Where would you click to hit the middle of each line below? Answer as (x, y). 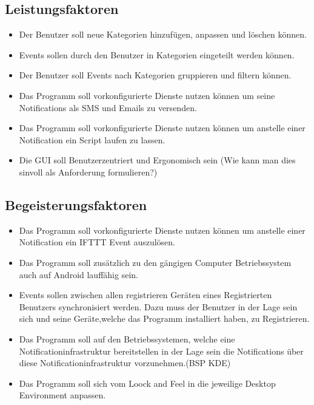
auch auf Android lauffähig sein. (78, 274)
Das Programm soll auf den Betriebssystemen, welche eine (127, 339)
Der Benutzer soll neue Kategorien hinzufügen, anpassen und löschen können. (163, 34)
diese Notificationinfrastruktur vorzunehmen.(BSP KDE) (125, 363)
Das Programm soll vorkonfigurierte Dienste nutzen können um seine (147, 95)
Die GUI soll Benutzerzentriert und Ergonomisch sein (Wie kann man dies (157, 160)
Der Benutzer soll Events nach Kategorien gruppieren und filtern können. (155, 75)
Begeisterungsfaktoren (76, 204)
